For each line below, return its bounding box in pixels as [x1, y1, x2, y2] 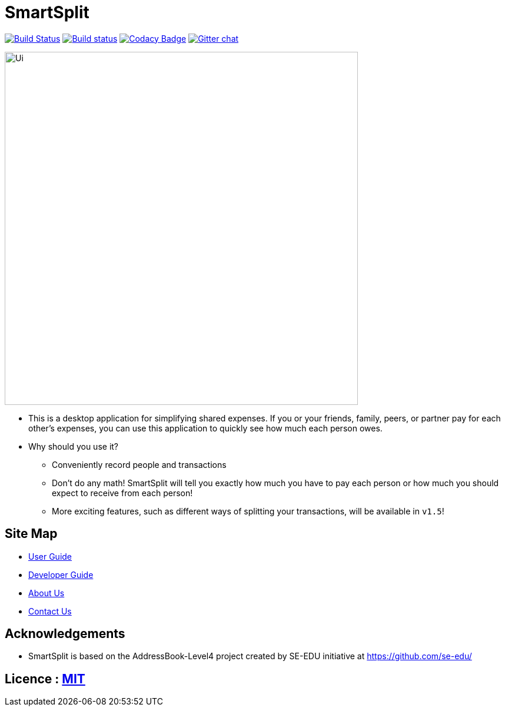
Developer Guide [28, 569, 94, 580]
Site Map [5, 526, 58, 541]
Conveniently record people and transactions [52, 459, 227, 470]
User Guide [28, 551, 72, 562]
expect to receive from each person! [52, 487, 193, 498]
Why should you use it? [28, 441, 119, 451]
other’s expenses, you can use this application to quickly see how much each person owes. [28, 423, 383, 433]
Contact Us [28, 606, 72, 616]
